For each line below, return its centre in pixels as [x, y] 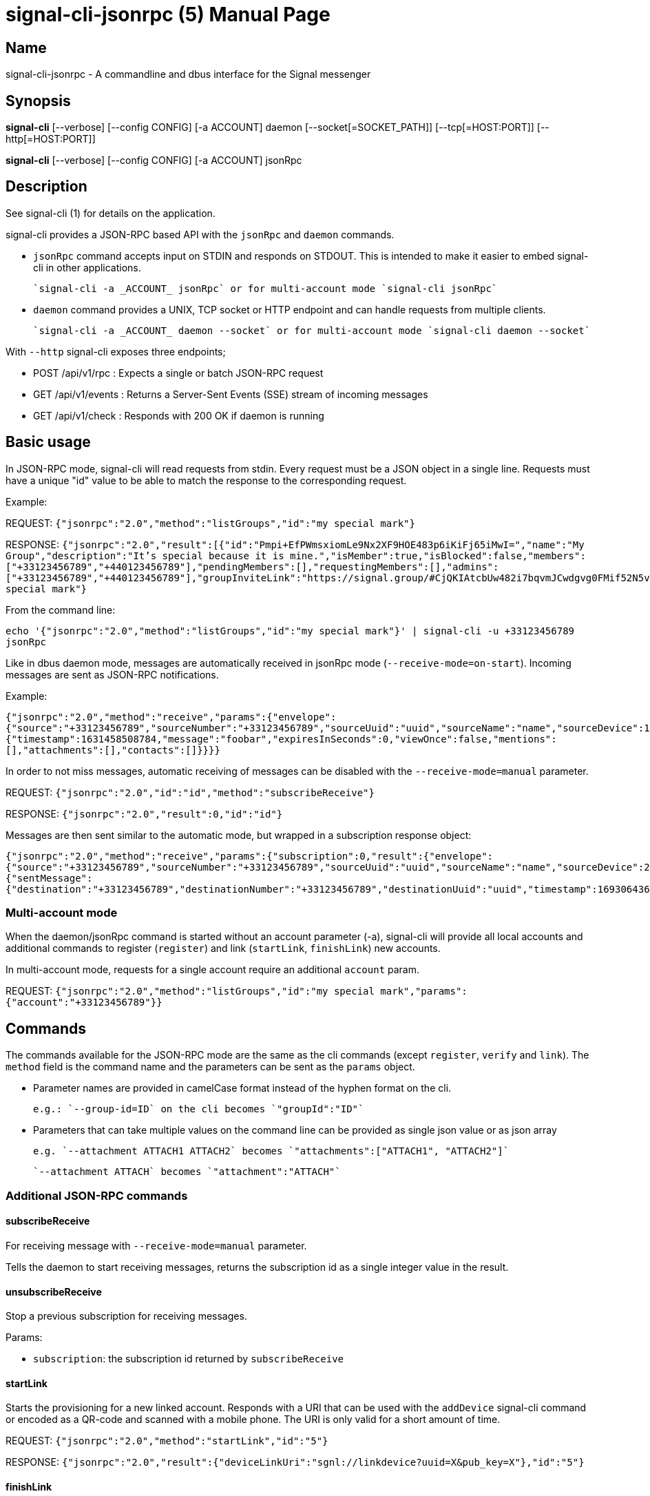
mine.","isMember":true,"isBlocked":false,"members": [438, 555]
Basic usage [48, 442]
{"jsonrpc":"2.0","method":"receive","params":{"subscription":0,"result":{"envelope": [250, 856]
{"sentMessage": [49, 878]
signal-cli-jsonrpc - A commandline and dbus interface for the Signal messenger [188, 74]
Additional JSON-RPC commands [97, 1195]
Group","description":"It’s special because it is [145, 555]
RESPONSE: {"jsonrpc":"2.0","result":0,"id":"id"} [144, 813]
